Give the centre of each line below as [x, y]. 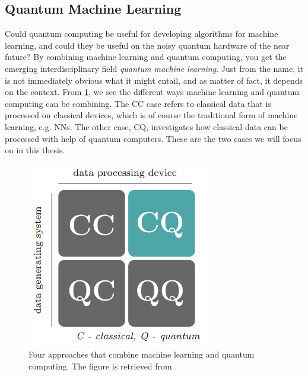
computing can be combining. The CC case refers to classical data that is [138, 103]
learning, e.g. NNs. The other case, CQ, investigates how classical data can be [146, 126]
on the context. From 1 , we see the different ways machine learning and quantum [152, 92]
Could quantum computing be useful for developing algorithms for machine [142, 34]
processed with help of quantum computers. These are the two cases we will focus [153, 138]
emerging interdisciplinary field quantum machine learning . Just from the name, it [154, 68]
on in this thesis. [35, 150]
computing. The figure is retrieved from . [103, 366]
